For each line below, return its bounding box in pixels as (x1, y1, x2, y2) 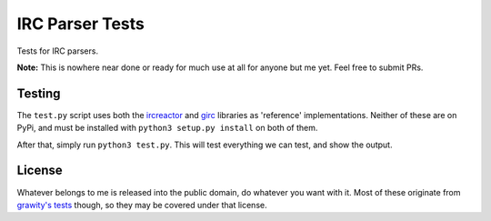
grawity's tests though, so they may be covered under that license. (16, 199, 267, 210)
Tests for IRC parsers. (16, 45, 99, 56)
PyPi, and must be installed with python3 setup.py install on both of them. (16, 123, 318, 134)
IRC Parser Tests (16, 14, 145, 34)
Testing (16, 85, 61, 101)
